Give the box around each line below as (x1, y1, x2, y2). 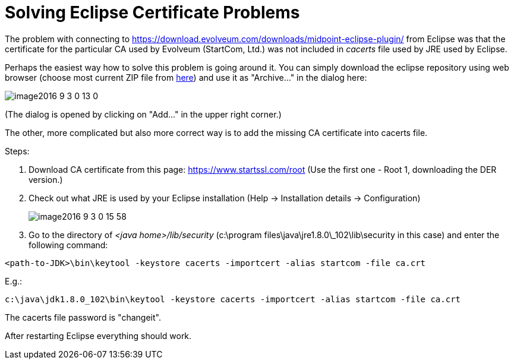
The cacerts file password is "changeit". (5, 312, 161, 322)
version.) (29, 174, 63, 185)
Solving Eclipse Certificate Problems (5, 2, 300, 23)
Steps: (5, 145, 30, 156)
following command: (29, 239, 108, 250)
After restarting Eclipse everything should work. (5, 330, 192, 341)
